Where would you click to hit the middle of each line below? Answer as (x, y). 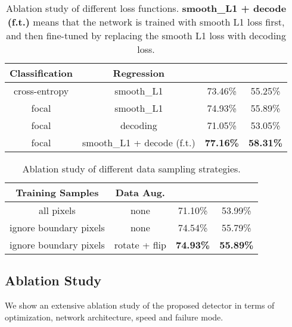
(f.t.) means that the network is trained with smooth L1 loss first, (146, 22)
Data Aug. (140, 192)
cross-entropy (41, 91)
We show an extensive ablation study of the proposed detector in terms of (140, 305)
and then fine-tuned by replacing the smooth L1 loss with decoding (146, 35)
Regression (139, 73)
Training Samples (57, 192)
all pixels (57, 210)
